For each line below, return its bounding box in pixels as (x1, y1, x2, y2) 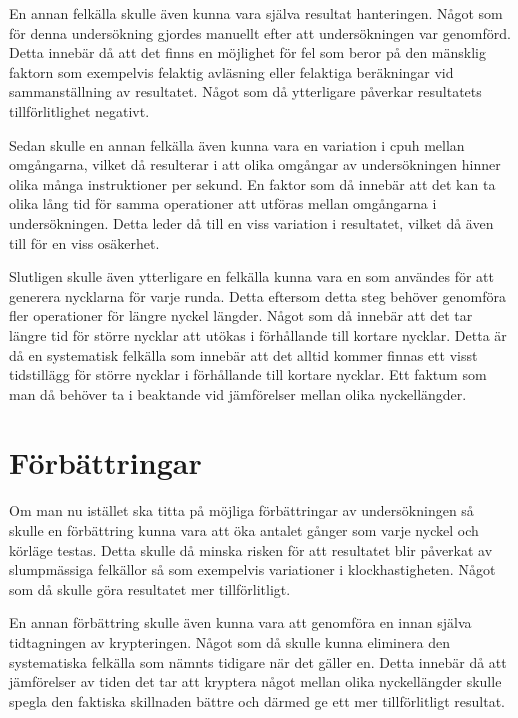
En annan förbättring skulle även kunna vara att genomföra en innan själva (9, 612, 472, 633)
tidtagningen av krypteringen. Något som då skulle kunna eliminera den (9, 631, 450, 652)
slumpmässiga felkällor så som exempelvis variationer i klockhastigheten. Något (9, 559, 496, 580)
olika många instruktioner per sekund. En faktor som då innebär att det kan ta (9, 173, 496, 194)
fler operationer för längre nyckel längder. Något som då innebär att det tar (9, 305, 473, 326)
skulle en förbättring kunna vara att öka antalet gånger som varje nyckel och (9, 520, 479, 540)
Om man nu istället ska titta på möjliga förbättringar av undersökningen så (9, 500, 474, 521)
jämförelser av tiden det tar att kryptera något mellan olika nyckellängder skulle (9, 671, 502, 692)
